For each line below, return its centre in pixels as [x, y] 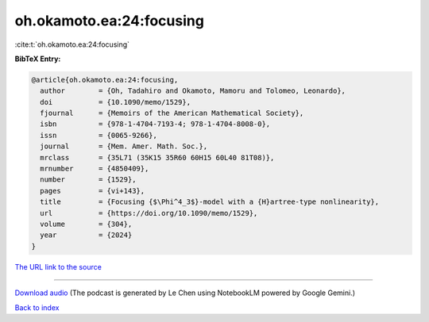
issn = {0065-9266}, [99, 135]
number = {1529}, [88, 180]
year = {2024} [86, 235]
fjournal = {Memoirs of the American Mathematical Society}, [172, 113]
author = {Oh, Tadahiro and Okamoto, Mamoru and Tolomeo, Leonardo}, [193, 91]
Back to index [37, 307]
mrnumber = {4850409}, [95, 169]
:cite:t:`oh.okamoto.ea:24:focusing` [72, 44]
